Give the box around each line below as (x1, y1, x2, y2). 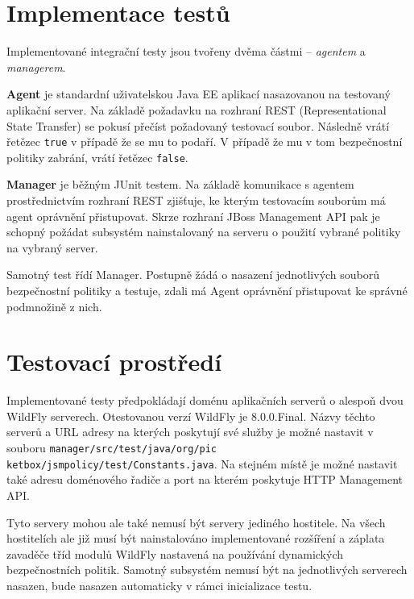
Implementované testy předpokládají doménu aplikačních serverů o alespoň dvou (6, 392, 404, 409)
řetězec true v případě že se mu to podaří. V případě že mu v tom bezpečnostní (6, 133, 403, 150)
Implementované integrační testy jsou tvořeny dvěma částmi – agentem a (6, 43, 366, 60)
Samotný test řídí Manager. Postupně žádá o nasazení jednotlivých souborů (6, 266, 380, 283)
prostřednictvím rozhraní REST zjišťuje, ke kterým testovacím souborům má (6, 192, 386, 208)
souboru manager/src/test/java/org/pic (6, 439, 217, 456)
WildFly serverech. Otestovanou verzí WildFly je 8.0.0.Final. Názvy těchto (6, 407, 375, 424)
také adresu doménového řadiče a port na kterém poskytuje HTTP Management (6, 471, 404, 488)
